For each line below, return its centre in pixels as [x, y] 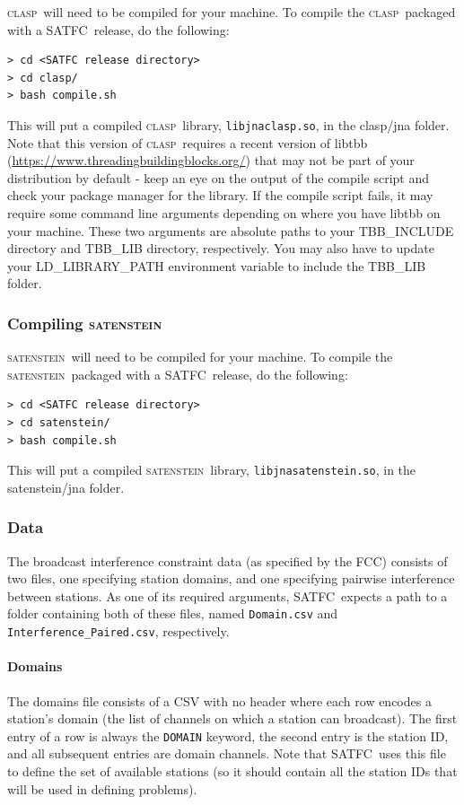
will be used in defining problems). [102, 788]
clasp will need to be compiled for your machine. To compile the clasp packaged [232, 12]
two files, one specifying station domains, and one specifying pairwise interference [231, 578]
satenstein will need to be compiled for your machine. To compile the [200, 357]
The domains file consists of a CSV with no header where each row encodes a [219, 700]
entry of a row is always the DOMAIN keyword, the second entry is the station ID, [228, 735]
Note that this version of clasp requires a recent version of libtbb [188, 142]
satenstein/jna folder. [66, 487]
